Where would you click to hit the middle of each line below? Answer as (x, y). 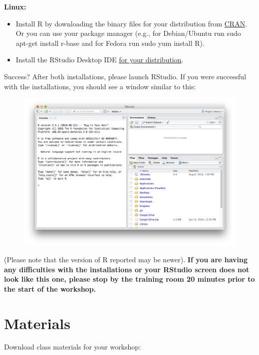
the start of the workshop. (50, 288)
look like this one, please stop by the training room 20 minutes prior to (129, 279)
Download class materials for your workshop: (73, 347)
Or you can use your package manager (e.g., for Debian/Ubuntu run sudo (128, 33)
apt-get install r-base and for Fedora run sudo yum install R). (110, 43)
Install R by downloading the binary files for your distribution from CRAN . (131, 23)
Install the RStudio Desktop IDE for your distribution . (100, 60)
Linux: (15, 6)
